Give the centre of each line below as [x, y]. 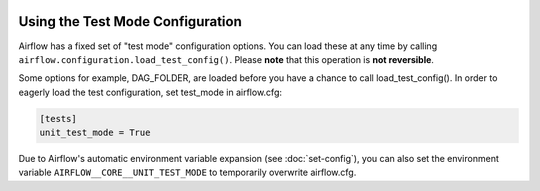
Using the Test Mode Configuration [130, 21]
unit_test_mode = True [95, 133]
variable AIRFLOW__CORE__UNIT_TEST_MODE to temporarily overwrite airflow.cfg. [187, 172]
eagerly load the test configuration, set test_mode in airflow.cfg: [150, 92]
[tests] [58, 118]
